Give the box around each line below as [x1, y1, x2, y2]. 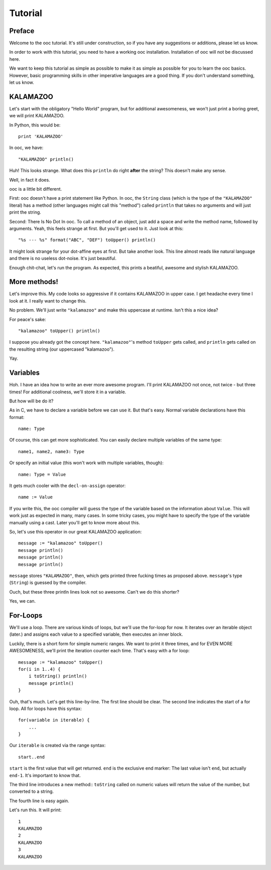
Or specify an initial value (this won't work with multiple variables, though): [9, 460, 164, 466]
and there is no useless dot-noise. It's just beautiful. [9, 255, 117, 261]
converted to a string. [9, 788, 54, 795]
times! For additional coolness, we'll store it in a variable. [9, 389, 126, 395]
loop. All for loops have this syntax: [9, 705, 82, 711]
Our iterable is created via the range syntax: [9, 743, 106, 749]
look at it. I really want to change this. [9, 298, 87, 304]
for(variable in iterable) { [18, 717, 90, 723]
